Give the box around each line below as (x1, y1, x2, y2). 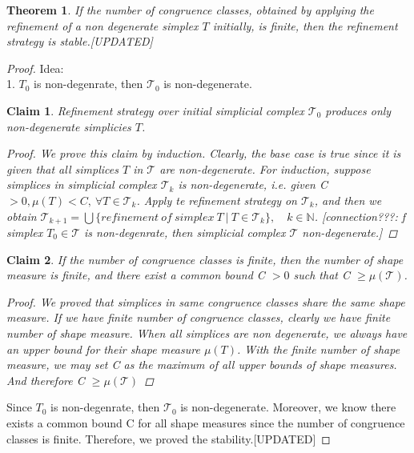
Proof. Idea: (6, 59, 64, 76)
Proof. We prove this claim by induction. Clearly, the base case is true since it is (6, 145, 401, 162)
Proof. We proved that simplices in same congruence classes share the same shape (6, 293, 405, 310)
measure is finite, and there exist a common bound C (6, 267, 265, 283)
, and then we (314, 191, 382, 208)
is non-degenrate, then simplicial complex (84, 223, 286, 240)
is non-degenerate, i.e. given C (178, 176, 328, 193)
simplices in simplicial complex (6, 176, 157, 193)
